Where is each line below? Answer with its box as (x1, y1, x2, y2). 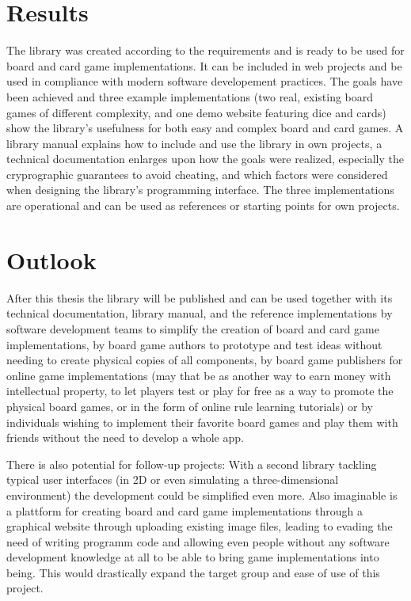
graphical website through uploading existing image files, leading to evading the (6, 518, 393, 534)
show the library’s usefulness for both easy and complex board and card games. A (6, 120, 404, 136)
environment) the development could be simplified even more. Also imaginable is (6, 486, 398, 503)
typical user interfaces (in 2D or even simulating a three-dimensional (6, 471, 339, 488)
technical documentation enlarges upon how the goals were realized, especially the (6, 150, 404, 167)
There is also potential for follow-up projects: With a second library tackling (6, 455, 377, 472)
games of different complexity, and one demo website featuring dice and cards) (6, 104, 386, 120)
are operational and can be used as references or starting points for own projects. (6, 197, 400, 214)
